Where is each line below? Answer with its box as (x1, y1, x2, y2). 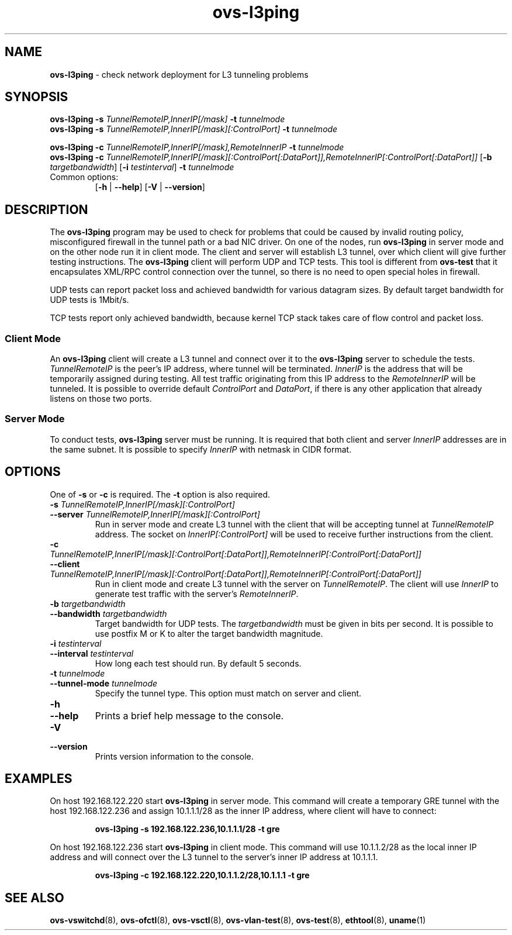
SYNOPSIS (5, 89, 68, 105)
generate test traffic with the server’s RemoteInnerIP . (95, 588, 299, 599)
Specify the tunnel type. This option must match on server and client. (95, 688, 362, 698)
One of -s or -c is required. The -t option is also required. (50, 489, 271, 499)
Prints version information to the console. (95, 751, 254, 761)
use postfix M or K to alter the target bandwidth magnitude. (95, 628, 323, 639)
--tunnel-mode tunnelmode (50, 678, 158, 688)
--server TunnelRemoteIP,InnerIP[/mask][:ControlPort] (50, 509, 260, 519)
